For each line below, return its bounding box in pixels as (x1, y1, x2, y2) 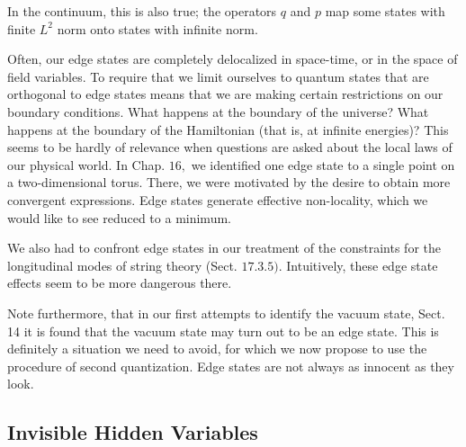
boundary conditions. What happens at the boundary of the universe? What (7, 102, 429, 121)
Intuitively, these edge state (286, 255, 438, 274)
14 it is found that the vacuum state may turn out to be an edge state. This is (7, 321, 439, 340)
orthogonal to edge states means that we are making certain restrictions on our (7, 85, 444, 103)
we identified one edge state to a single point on (191, 155, 455, 174)
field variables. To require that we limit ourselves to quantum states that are (7, 67, 429, 85)
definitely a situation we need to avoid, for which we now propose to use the (7, 339, 427, 358)
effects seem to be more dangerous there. (7, 273, 232, 292)
